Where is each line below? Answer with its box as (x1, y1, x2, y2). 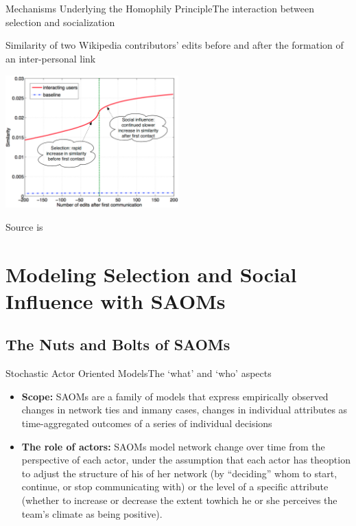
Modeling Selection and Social (5, 260, 297, 288)
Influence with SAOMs (5, 286, 226, 315)
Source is (5, 219, 43, 233)
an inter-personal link (5, 51, 96, 65)
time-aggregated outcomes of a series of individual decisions (21, 416, 272, 431)
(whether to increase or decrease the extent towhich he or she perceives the (21, 493, 337, 507)
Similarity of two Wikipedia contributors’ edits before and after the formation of (5, 38, 344, 52)
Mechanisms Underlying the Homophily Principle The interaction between (5, 1, 315, 15)
